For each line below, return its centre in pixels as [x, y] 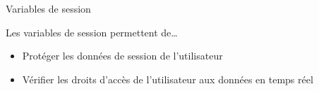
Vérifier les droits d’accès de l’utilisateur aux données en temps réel [168, 79]
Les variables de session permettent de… [92, 32]
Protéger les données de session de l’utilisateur [122, 56]
